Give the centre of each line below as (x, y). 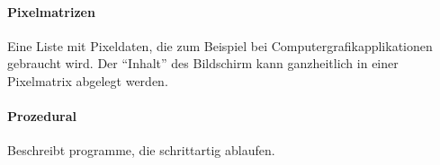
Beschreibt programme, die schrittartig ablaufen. (141, 150)
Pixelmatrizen (51, 11)
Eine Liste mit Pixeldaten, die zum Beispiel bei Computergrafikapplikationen (220, 45)
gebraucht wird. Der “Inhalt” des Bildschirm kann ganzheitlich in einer (203, 63)
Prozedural (42, 116)
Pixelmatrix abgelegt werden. (88, 80)
